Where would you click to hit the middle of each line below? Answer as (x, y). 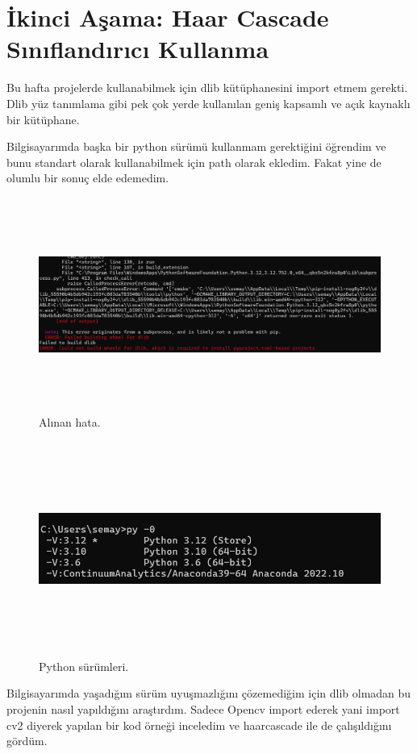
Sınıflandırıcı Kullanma (138, 49)
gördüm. (27, 741)
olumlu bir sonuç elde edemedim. (88, 178)
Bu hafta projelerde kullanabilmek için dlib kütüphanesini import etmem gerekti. (207, 87)
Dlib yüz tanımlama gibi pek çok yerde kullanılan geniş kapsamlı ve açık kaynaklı (208, 103)
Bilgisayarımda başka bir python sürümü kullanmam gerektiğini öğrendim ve (196, 146)
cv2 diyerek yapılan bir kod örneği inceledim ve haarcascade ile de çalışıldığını (199, 725)
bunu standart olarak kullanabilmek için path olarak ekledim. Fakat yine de (194, 162)
